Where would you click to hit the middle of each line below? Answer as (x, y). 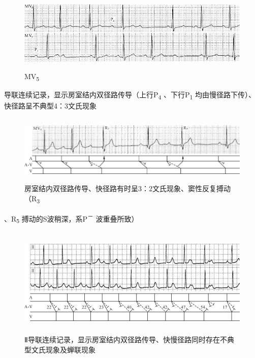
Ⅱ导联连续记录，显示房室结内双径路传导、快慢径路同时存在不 (126, 339)
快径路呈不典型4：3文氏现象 (50, 105)
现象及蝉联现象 (70, 349)
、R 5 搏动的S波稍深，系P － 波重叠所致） (71, 218)
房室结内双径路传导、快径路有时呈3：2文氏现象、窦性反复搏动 (127, 188)
